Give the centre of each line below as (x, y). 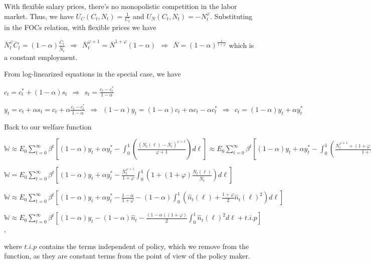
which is (241, 45)
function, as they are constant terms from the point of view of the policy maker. (127, 256)
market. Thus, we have (39, 16)
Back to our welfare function (48, 126)
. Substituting (231, 16)
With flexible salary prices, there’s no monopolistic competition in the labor (121, 6)
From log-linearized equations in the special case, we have (92, 74)
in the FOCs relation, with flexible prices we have (80, 27)
